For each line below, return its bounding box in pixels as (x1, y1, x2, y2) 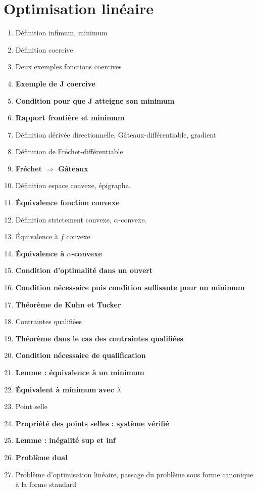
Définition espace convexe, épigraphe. (15, 180, 131, 191)
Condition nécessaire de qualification (15, 350, 146, 361)
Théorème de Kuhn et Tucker (15, 299, 121, 309)
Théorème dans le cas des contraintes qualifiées (15, 333, 183, 343)
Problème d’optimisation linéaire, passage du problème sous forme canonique (15, 469, 253, 479)
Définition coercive (15, 44, 73, 55)
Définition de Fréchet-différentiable (15, 146, 123, 157)
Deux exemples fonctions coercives (15, 61, 122, 72)
